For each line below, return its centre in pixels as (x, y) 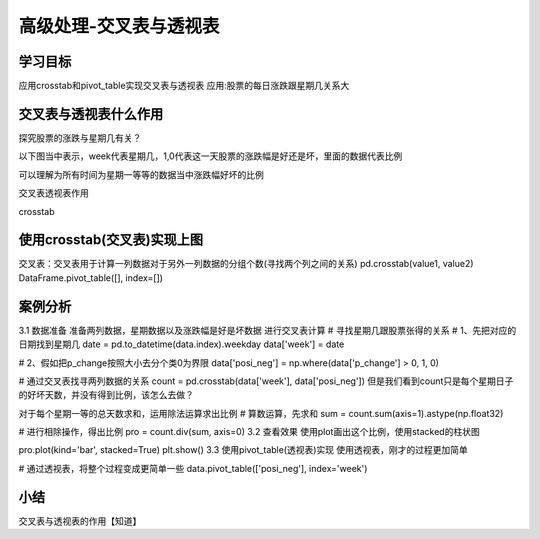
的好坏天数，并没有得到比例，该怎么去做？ (106, 395)
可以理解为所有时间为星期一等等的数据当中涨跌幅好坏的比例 (141, 174)
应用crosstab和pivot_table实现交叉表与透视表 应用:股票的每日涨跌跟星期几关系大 (184, 86)
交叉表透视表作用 (53, 193)
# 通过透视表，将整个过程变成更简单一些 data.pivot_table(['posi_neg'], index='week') (193, 468)
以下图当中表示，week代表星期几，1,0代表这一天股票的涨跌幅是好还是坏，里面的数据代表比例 (210, 156)
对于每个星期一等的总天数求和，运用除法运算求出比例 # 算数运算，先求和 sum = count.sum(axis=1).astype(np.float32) (261, 413)
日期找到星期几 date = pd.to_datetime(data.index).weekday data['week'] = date (181, 344)
